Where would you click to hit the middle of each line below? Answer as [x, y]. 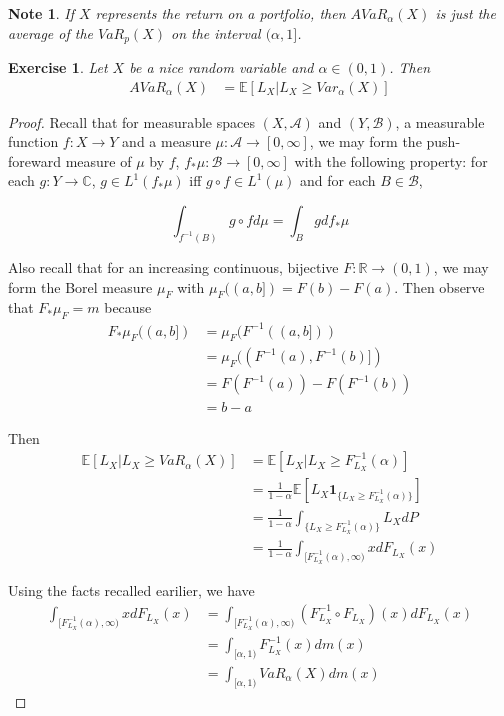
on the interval [216, 32]
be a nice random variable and [221, 67]
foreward [34, 160]
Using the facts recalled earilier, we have [131, 590]
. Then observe [439, 286]
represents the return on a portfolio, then [220, 13]
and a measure [166, 141]
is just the [465, 13]
